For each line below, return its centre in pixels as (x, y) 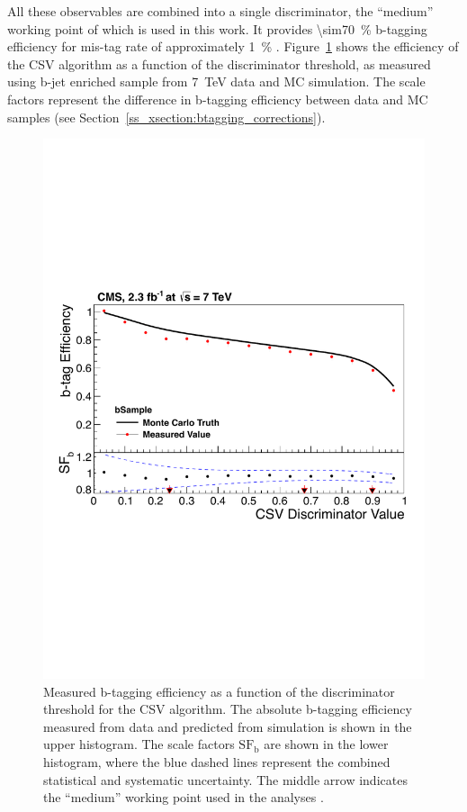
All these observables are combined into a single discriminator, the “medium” (220, 11)
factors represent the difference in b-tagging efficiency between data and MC (218, 99)
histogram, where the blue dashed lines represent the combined (217, 762)
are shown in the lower (326, 744)
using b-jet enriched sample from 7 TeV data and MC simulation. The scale (216, 81)
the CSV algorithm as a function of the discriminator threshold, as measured (219, 63)
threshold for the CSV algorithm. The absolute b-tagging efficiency (228, 709)
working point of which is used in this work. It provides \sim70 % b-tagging (217, 28)
